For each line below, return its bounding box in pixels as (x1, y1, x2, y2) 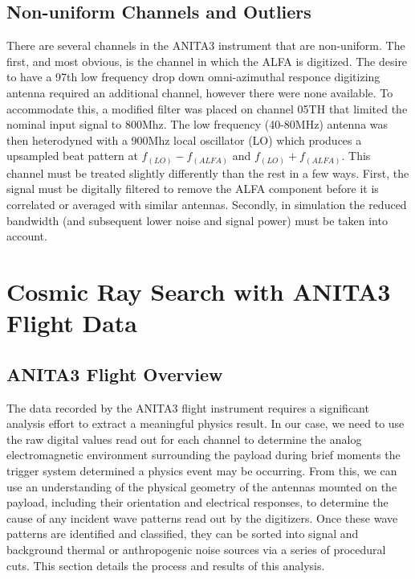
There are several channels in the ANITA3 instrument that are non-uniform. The (6, 37, 405, 54)
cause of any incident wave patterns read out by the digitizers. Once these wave (6, 509, 398, 526)
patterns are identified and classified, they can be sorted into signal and (6, 525, 359, 542)
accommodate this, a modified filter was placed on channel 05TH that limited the (6, 100, 408, 117)
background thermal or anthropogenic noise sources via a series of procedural (6, 540, 386, 557)
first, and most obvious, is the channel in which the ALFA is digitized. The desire (6, 52, 408, 69)
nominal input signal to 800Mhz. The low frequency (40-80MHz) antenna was (6, 116, 389, 133)
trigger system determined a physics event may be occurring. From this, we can (6, 462, 397, 478)
